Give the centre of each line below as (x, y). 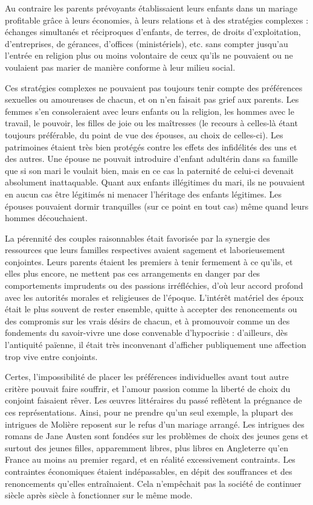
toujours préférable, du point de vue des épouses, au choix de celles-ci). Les (144, 134)
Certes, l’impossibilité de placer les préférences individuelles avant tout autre (147, 377)
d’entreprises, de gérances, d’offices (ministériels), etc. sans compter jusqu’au (147, 43)
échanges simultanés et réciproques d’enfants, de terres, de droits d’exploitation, (153, 32)
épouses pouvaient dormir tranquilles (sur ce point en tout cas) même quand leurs (157, 206)
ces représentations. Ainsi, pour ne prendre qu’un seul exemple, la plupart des (149, 412)
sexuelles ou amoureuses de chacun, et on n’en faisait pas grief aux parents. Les (152, 99)
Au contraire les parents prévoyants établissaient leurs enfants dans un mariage (151, 8)
